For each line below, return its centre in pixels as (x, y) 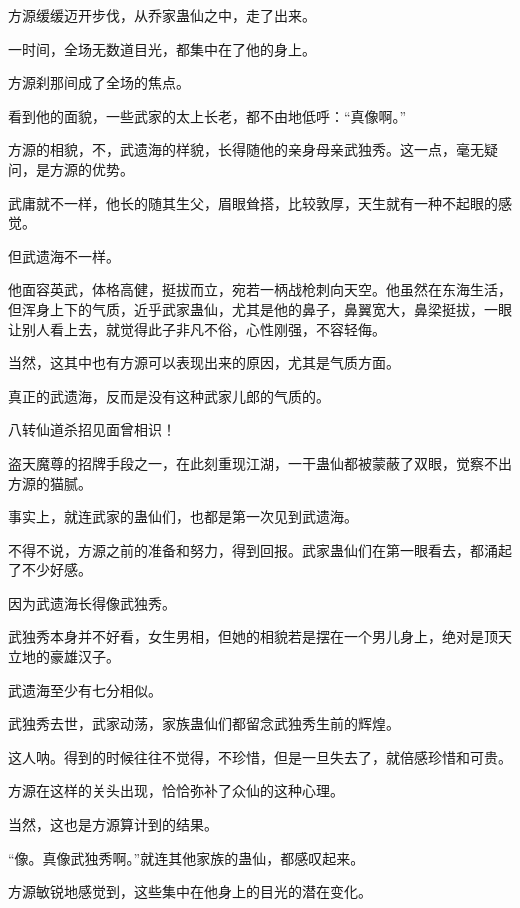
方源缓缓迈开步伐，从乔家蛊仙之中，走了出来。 (162, 15)
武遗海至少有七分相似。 (85, 689)
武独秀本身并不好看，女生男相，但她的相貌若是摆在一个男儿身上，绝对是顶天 (260, 636)
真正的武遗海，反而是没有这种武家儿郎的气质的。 (169, 395)
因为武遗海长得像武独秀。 (92, 602)
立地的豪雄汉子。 (64, 656)
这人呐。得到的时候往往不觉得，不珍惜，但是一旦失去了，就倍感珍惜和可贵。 (260, 756)
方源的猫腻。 (50, 482)
